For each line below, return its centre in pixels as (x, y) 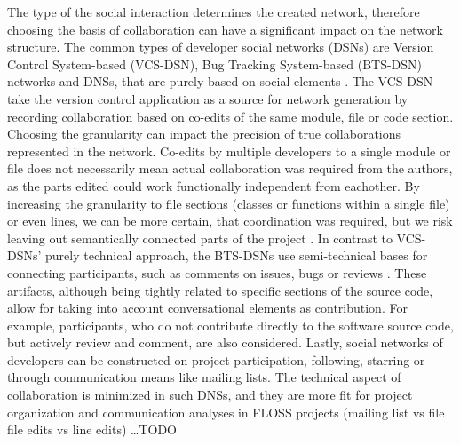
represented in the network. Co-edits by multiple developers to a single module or (229, 151)
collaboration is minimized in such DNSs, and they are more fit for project (210, 395)
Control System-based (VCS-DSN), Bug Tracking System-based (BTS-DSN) (215, 64)
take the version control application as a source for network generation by (208, 98)
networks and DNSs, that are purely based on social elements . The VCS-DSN (220, 81)
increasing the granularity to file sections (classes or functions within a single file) (229, 203)
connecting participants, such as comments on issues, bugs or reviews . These (217, 272)
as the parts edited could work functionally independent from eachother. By (214, 185)
